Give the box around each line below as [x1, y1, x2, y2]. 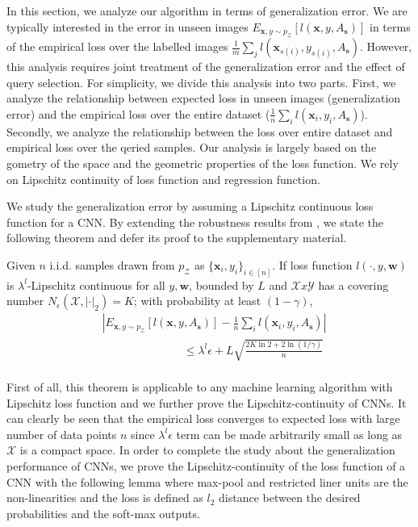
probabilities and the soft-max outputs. [6, 504, 200, 521]
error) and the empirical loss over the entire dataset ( [6, 105, 270, 122]
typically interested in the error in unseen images [6, 18, 249, 35]
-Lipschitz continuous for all [27, 276, 165, 293]
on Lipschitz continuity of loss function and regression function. [6, 170, 320, 187]
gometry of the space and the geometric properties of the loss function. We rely [6, 154, 399, 171]
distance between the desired [219, 489, 361, 506]
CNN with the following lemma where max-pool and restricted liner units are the [6, 473, 408, 490]
